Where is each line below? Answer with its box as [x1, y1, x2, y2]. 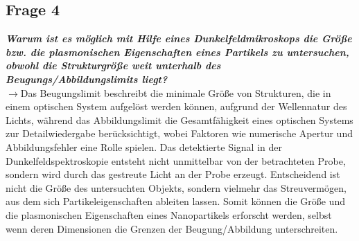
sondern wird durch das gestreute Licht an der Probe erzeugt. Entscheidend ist [6, 167, 340, 181]
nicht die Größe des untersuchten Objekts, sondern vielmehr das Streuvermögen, [6, 180, 347, 195]
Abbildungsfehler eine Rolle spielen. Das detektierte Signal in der [6, 139, 282, 154]
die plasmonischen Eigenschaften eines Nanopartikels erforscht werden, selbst [6, 207, 332, 222]
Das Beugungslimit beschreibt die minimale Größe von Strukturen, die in [20, 85, 331, 100]
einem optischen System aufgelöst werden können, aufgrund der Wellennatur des [6, 99, 347, 114]
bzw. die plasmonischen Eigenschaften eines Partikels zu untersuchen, [6, 44, 349, 59]
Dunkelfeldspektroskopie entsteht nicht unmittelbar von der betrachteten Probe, [6, 153, 346, 168]
